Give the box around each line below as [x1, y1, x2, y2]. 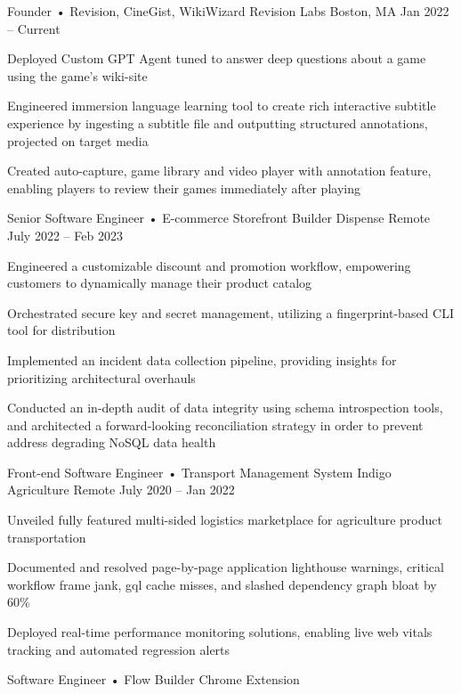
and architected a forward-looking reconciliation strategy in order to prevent [7, 415, 424, 434]
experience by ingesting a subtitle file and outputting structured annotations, [7, 113, 428, 132]
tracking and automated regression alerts [7, 640, 230, 658]
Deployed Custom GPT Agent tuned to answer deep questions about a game [7, 49, 426, 68]
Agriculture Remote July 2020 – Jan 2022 [7, 480, 235, 499]
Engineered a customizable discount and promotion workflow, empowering [7, 256, 411, 274]
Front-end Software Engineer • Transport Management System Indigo [7, 462, 392, 481]
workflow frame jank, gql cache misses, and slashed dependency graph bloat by [7, 575, 437, 593]
